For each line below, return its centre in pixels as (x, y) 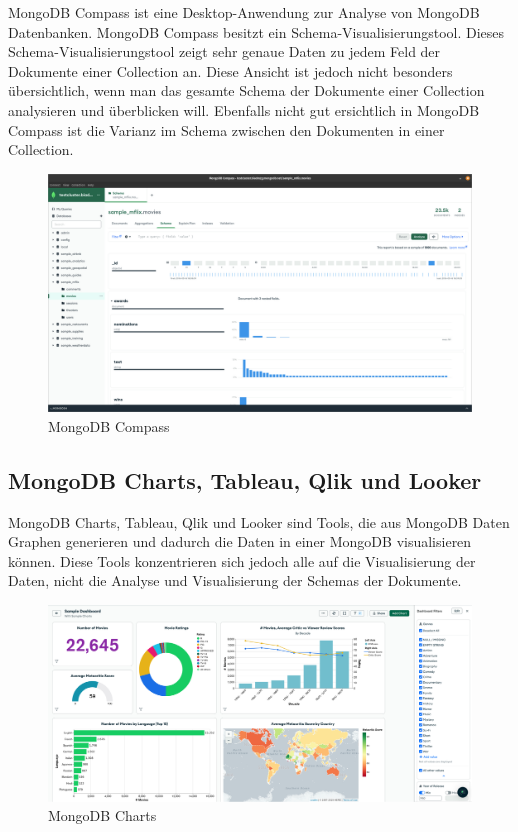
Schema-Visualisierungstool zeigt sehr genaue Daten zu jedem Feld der (224, 51)
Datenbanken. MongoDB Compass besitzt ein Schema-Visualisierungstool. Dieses (256, 31)
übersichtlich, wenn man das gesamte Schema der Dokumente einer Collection (246, 90)
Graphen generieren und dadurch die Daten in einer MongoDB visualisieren (240, 541)
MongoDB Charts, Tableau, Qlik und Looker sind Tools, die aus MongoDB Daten (259, 521)
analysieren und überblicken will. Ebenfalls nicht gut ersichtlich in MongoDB (244, 109)
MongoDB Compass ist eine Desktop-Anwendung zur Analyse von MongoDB (244, 12)
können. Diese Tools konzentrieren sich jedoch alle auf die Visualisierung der (242, 560)
